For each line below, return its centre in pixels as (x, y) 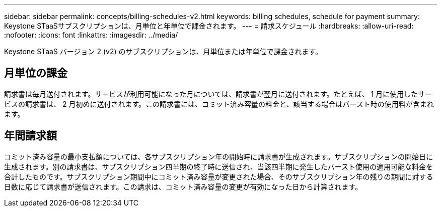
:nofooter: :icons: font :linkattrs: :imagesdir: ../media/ (91, 35)
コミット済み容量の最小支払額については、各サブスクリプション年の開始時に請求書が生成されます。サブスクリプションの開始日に (218, 156)
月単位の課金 (36, 73)
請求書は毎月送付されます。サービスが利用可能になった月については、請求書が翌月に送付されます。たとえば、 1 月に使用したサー (218, 94)
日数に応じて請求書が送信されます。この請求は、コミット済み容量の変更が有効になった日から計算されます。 (183, 186)
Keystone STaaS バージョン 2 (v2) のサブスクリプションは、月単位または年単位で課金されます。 (163, 51)
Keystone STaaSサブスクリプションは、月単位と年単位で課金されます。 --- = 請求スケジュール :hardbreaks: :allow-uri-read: (209, 26)
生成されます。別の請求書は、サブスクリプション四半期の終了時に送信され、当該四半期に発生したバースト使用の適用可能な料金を (219, 166)
